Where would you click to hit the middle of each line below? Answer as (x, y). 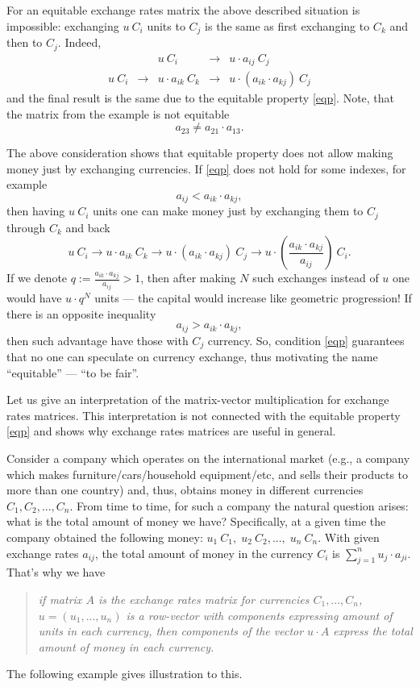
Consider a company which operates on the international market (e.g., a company (208, 458)
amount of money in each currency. (126, 646)
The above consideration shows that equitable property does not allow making (200, 153)
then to (25, 42)
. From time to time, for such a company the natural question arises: (239, 505)
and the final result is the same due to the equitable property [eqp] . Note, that (201, 98)
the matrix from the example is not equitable (118, 113)
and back (88, 227)
